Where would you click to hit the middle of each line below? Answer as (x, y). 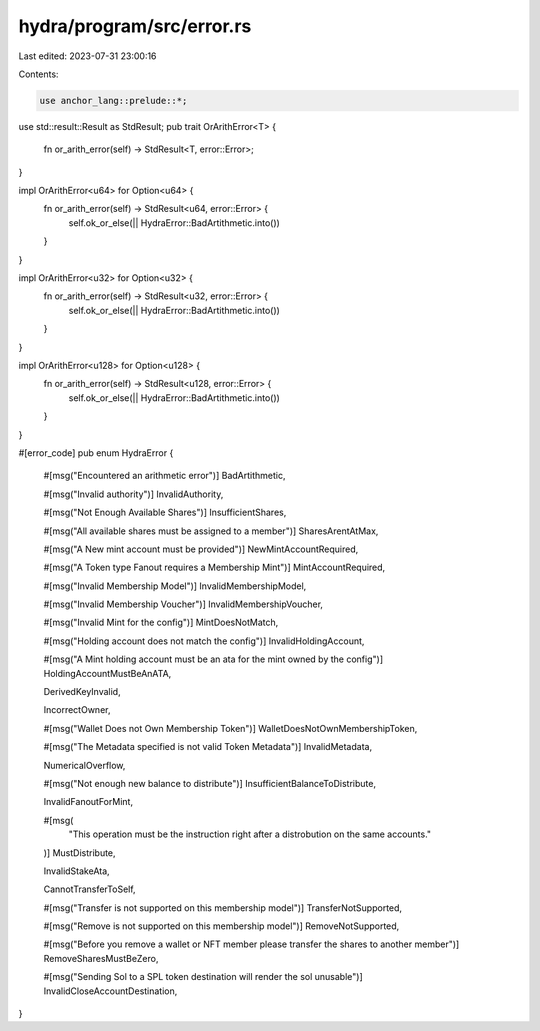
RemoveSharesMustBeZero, (101, 958)
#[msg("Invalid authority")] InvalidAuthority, (133, 494)
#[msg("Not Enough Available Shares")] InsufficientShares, (165, 512)
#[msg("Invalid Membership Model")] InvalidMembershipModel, (175, 586)
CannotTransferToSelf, (89, 889)
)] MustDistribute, (79, 852)
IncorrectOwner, (77, 710)
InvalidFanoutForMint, (88, 802)
